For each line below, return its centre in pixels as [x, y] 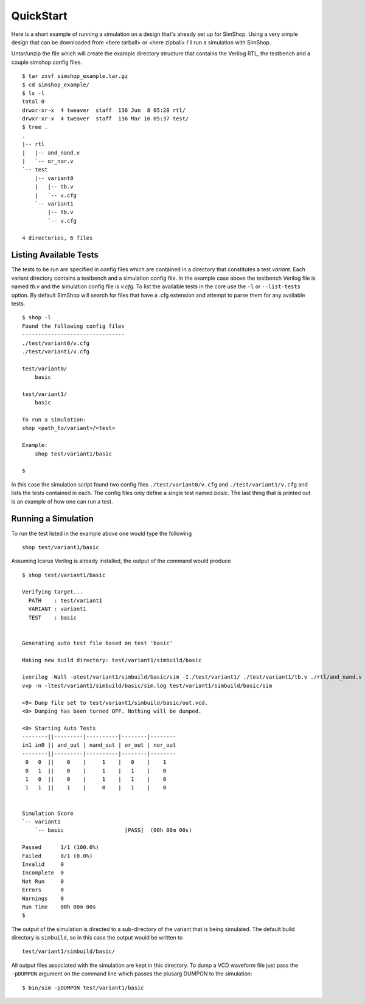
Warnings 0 [43, 898]
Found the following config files [73, 326]
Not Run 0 [43, 881]
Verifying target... [53, 592]
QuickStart [39, 16]
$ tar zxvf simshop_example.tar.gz [75, 76]
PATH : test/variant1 [65, 600]
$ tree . [35, 127]
